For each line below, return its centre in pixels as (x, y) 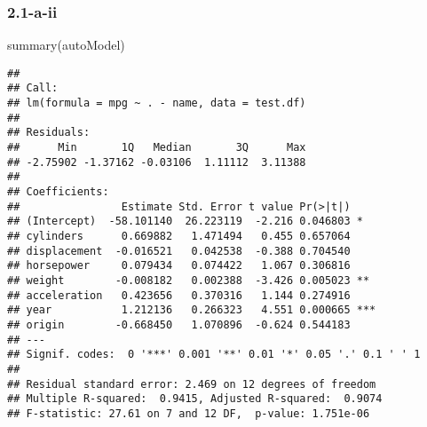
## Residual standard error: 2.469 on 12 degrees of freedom (192, 384)
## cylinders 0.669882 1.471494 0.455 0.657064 (179, 237)
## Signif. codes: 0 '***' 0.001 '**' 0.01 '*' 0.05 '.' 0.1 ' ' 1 (214, 355)
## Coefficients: (58, 192)
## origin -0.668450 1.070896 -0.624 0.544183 (179, 324)
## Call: (33, 88)
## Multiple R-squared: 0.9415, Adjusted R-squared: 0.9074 (195, 399)
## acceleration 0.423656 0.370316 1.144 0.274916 (179, 295)
